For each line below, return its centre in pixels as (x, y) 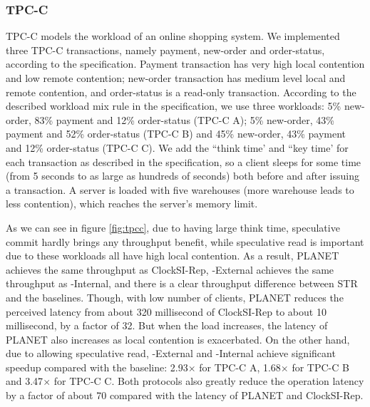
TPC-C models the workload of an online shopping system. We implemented (173, 36)
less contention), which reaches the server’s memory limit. (132, 203)
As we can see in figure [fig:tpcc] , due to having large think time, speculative (173, 227)
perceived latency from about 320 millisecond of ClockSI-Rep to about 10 (166, 311)
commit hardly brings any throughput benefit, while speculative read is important (185, 241)
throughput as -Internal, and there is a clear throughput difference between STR (182, 283)
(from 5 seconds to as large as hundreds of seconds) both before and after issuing (183, 176)
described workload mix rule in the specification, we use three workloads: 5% (174, 106)
